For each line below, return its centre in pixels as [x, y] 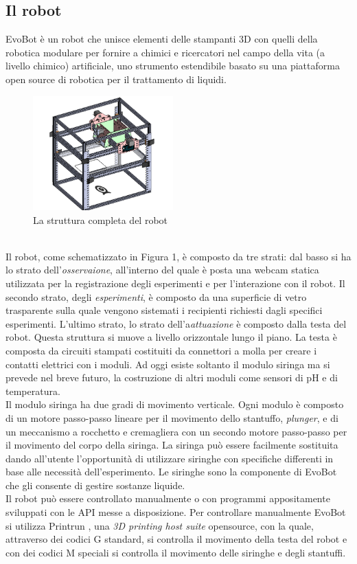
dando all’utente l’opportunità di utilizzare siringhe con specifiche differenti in [170, 458]
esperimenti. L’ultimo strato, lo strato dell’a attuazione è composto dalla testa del [176, 323]
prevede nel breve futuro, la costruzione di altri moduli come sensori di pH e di [172, 377]
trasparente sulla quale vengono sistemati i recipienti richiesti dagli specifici [164, 310]
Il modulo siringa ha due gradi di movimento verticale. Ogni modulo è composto [175, 404]
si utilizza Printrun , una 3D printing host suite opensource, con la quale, [160, 525]
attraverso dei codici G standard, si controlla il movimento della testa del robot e [176, 539]
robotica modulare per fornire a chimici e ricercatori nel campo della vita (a [165, 52]
